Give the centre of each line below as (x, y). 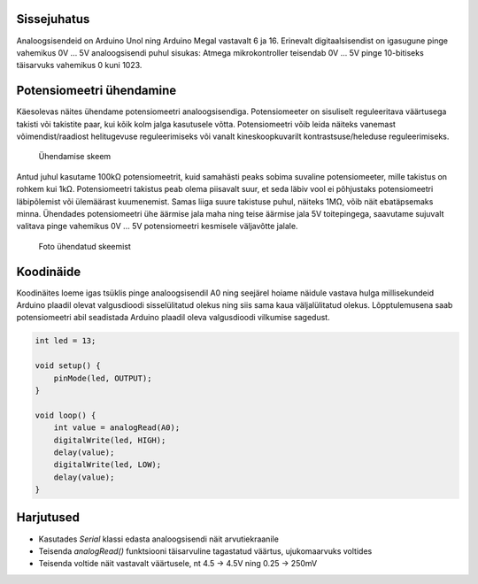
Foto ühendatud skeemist (85, 246)
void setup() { (68, 366)
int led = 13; (66, 341)
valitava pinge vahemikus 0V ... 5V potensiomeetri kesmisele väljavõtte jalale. (157, 227)
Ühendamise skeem (75, 157)
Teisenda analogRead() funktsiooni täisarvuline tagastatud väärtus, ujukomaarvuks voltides (205, 551)
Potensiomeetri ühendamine (96, 91)
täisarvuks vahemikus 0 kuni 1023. (79, 65)
